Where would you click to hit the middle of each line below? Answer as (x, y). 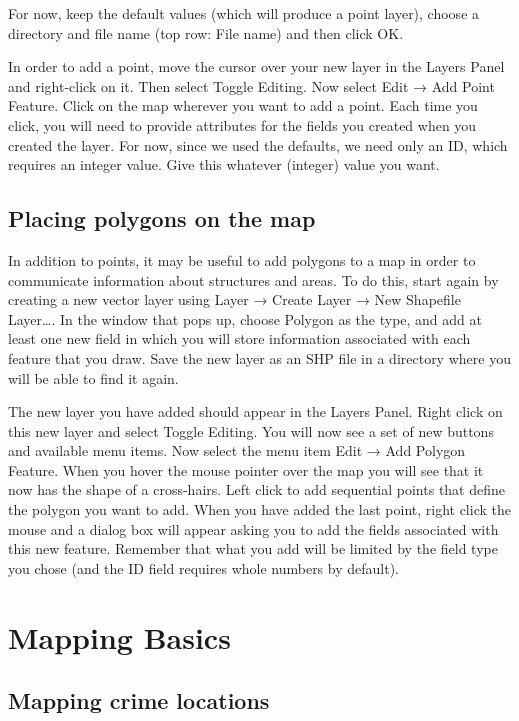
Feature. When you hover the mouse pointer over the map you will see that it (246, 469)
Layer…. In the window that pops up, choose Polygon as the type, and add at (245, 318)
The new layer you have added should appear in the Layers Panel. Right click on (255, 411)
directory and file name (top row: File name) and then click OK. (206, 32)
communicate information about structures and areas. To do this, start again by (253, 279)
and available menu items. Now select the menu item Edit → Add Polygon (237, 450)
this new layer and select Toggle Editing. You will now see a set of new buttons (251, 430)
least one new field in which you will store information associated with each (239, 338)
